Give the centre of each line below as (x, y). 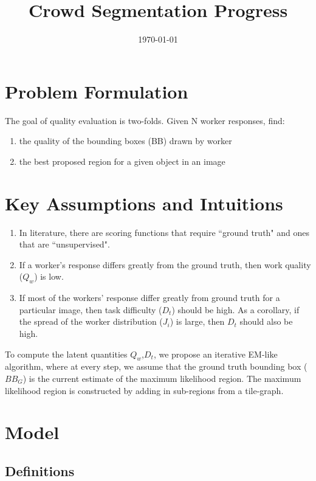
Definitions (40, 470)
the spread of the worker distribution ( (91, 321)
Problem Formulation (97, 91)
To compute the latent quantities (66, 354)
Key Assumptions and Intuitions (144, 203)
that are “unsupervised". (64, 244)
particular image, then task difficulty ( (91, 309)
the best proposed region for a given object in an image (122, 161)
